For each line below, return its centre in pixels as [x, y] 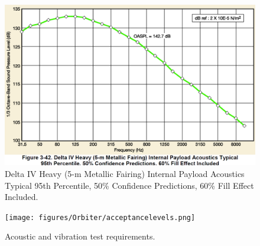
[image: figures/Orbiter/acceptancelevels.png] [100, 217]
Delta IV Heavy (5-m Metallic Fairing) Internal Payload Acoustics [125, 174]
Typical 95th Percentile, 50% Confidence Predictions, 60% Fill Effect [129, 185]
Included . [22, 197]
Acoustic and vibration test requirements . [80, 236]
